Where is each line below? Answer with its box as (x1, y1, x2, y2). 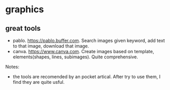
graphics (5, 4, 44, 15)
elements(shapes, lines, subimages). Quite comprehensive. (12, 54, 138, 60)
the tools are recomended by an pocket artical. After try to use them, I (12, 74, 161, 80)
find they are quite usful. (12, 79, 65, 85)
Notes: (5, 64, 20, 70)
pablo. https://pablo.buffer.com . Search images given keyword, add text (12, 37, 165, 43)
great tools (5, 24, 41, 33)
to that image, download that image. (12, 43, 89, 49)
